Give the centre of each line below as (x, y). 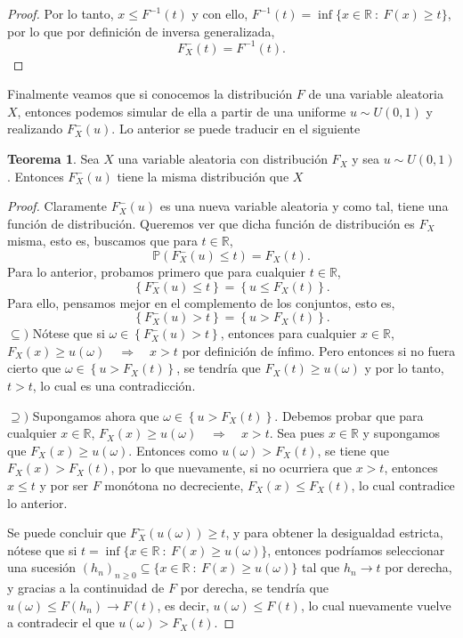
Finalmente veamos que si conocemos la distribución (150, 94)
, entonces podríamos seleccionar (356, 549)
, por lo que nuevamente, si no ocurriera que (231, 468)
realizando (35, 129)
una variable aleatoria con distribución (223, 159)
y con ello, (220, 13)
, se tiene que (353, 450)
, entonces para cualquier (288, 333)
